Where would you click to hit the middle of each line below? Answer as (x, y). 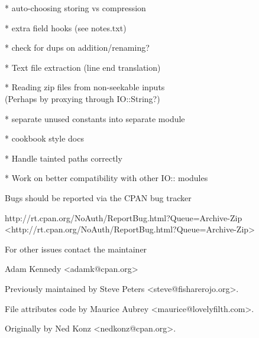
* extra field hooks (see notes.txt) (66, 27)
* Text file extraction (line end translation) (83, 67)
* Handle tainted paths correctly (64, 158)
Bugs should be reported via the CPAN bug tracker (98, 197)
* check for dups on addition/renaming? (77, 47)
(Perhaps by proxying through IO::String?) (82, 98)
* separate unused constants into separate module (95, 118)
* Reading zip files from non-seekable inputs (85, 87)
